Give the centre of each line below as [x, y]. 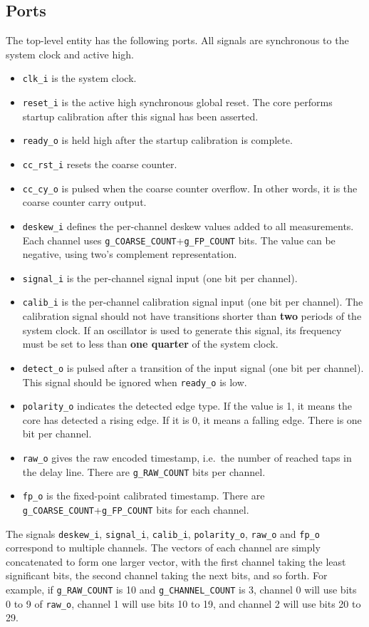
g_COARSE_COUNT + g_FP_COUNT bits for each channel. [136, 509]
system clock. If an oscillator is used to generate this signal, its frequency [182, 330]
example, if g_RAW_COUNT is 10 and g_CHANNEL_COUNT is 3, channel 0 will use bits [181, 590]
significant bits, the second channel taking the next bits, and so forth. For [167, 575]
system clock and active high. [70, 54]
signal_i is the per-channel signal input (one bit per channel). [160, 278]
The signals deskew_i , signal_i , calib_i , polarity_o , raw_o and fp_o [163, 533]
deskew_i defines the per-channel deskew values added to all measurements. [188, 226]
